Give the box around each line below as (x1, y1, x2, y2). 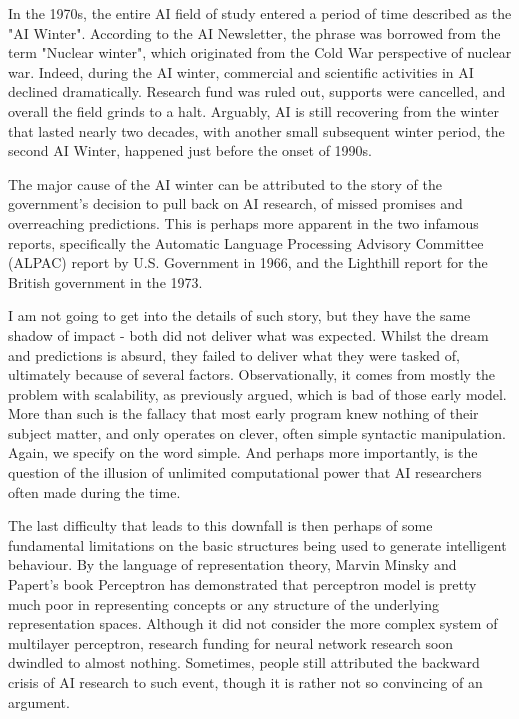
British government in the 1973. (8, 271, 203, 292)
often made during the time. (8, 481, 181, 502)
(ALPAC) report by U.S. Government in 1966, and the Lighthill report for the (8, 252, 488, 273)
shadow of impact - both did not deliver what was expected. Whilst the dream (8, 324, 489, 345)
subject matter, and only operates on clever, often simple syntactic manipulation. (8, 422, 506, 443)
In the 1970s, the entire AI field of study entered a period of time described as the (8, 3, 512, 23)
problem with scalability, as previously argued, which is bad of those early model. (8, 383, 507, 404)
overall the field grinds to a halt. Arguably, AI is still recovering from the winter (8, 100, 499, 121)
